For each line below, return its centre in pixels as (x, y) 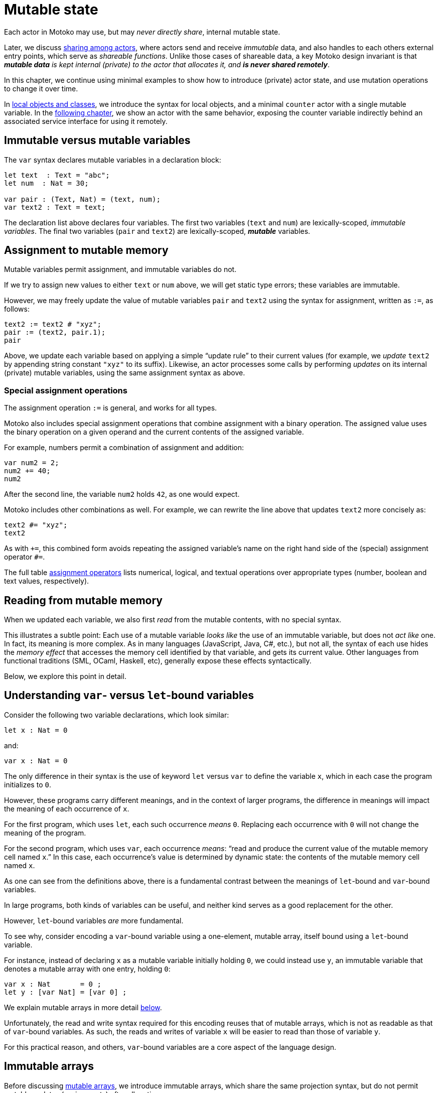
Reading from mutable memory (83, 600)
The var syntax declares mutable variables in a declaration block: (113, 160)
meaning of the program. (45, 833)
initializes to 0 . (28, 784)
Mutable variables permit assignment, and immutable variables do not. (120, 269)
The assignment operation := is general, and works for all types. (111, 408)
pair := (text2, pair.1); (55, 332)
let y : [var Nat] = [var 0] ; (65, 992)
